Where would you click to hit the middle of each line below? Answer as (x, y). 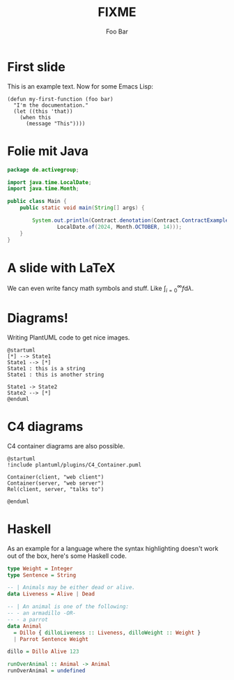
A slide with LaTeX (62, 267)
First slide (37, 67)
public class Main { (37, 202)
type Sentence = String (42, 575)
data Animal (24, 626)
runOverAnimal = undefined (46, 671)
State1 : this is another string (56, 375)
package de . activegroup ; (43, 169)
